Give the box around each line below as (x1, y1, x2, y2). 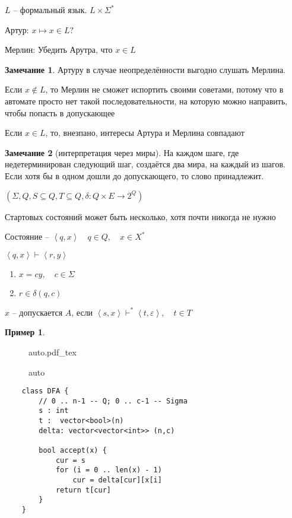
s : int (39, 406, 69, 415)
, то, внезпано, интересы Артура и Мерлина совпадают (45, 126, 245, 139)
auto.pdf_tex (28, 345, 77, 358)
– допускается (12, 306, 63, 318)
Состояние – (5, 230, 49, 243)
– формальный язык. (13, 4, 87, 15)
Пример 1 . (5, 326, 45, 338)
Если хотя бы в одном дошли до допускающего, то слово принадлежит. (5, 169, 264, 182)
